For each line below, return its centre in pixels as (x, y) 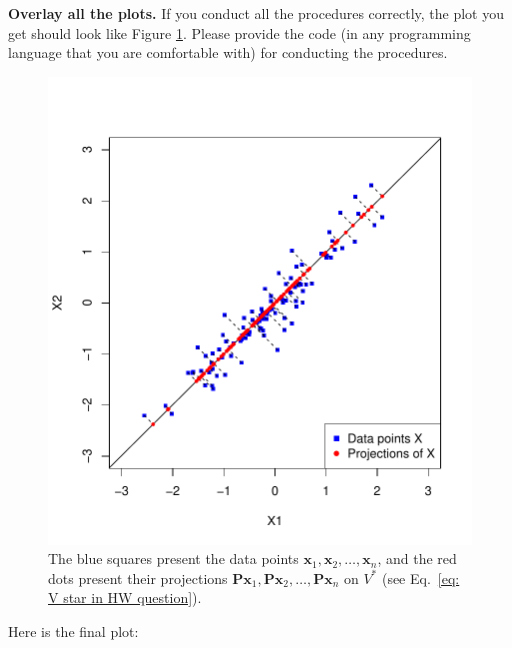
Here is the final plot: (73, 631)
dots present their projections (138, 577)
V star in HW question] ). (125, 597)
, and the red (417, 558)
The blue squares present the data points (173, 558)
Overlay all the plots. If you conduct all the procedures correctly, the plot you (256, 13)
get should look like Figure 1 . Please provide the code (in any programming (239, 32)
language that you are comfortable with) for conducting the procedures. (228, 52)
